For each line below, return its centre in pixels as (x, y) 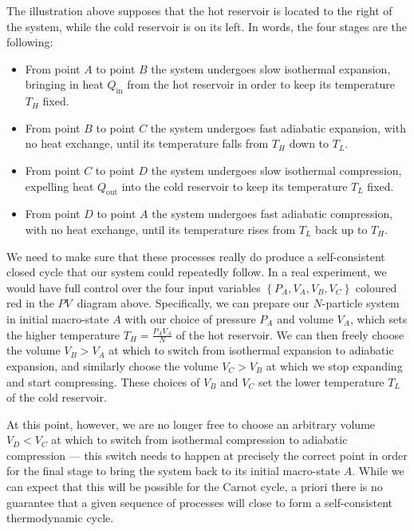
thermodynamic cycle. (60, 518)
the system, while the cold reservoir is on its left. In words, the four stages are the (207, 26)
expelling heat (59, 186)
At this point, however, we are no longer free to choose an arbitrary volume (191, 424)
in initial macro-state (58, 318)
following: (30, 42)
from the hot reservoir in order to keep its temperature (261, 84)
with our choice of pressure (190, 318)
